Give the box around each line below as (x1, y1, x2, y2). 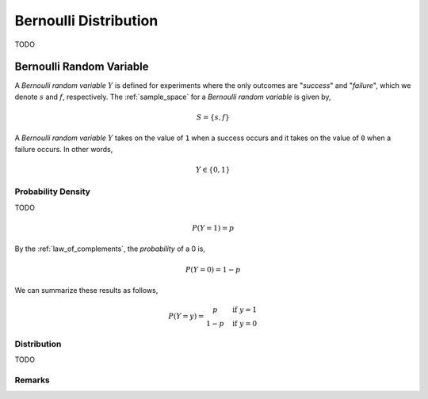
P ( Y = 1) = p (191, 223, 235, 233)
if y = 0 (232, 319, 258, 329)
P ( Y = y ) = (167, 312, 204, 321)
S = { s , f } (196, 113, 230, 122)
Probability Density (14, 186, 91, 197)
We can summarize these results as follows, (14, 285, 159, 294)
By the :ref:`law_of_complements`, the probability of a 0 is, (14, 244, 206, 253)
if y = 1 (232, 306, 258, 314)
